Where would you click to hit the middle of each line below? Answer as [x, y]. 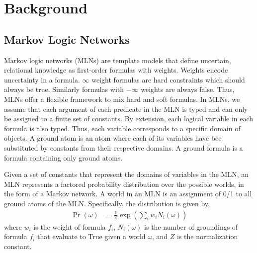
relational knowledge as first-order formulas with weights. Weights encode [116, 70]
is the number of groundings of [191, 226]
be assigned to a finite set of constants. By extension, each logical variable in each [129, 119]
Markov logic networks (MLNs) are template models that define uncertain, [118, 60]
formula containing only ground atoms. [63, 157]
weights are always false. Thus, [188, 89]
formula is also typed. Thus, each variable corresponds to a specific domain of [122, 128]
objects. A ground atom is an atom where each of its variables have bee [113, 138]
